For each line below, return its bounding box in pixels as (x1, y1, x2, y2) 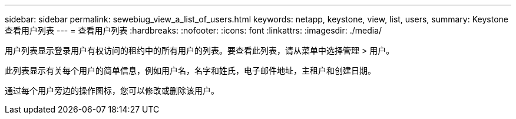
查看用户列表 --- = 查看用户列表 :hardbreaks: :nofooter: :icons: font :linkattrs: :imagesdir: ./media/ (5, 25, 382, 35)
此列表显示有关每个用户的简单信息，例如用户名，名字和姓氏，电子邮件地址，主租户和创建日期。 (5, 65, 376, 75)
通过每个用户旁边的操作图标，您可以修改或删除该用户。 (5, 85, 219, 95)
